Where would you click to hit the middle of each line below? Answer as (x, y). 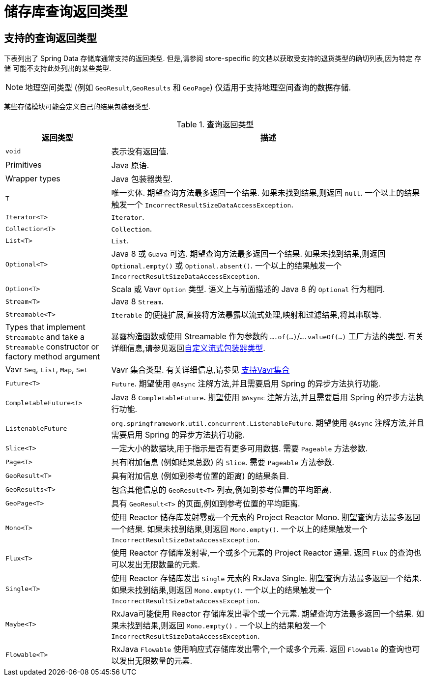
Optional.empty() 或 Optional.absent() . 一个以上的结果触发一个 (226, 266)
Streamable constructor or (52, 347)
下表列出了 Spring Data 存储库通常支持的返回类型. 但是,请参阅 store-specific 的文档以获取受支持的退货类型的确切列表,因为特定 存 (213, 59)
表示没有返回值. (140, 152)
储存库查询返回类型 (66, 12)
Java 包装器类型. (142, 179)
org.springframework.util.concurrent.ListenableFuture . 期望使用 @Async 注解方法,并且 (268, 423)
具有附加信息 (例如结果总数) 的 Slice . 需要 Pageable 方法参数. (223, 462)
